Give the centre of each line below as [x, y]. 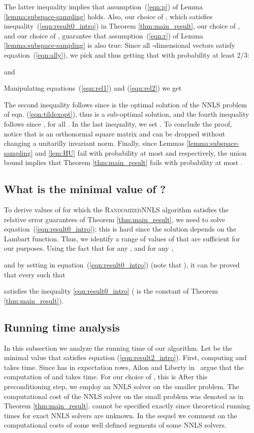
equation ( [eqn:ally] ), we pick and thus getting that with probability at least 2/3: [127, 54]
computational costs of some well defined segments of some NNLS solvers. [115, 425]
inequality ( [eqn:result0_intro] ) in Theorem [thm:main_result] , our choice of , [122, 26]
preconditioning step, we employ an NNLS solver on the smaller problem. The [122, 386]
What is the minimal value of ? [85, 189]
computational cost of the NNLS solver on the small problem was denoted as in [124, 396]
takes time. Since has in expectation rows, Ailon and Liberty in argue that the [124, 367]
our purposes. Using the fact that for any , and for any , [89, 248]
